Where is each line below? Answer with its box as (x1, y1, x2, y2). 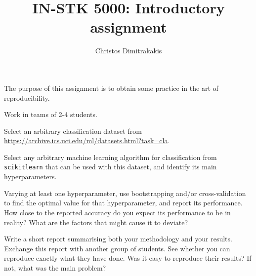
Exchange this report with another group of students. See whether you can (4, 243, 230, 253)
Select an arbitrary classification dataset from (4, 125, 142, 136)
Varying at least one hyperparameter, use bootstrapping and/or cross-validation (4, 188, 246, 198)
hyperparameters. (4, 171, 57, 182)
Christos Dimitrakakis (95, 45, 162, 56)
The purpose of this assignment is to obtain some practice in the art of (4, 82, 218, 93)
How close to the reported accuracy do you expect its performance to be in (4, 207, 231, 217)
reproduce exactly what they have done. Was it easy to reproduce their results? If (4, 253, 252, 263)
